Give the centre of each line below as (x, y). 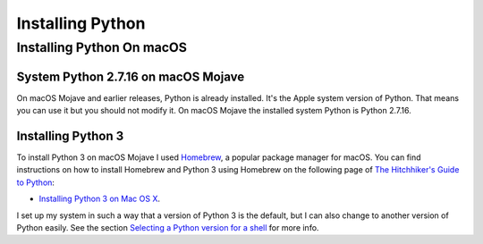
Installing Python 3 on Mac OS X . (100, 199)
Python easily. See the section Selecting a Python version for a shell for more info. (168, 227)
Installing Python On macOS (102, 47)
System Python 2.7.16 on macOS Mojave (131, 76)
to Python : (36, 182)
